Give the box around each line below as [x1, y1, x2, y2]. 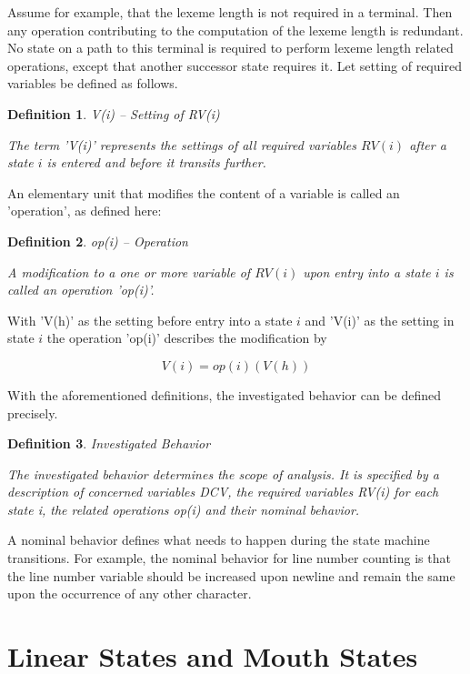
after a [409, 135, 446, 154]
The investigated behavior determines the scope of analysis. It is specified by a [7, 464, 439, 483]
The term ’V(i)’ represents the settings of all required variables [7, 135, 357, 154]
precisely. [7, 403, 58, 422]
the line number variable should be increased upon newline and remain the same [7, 566, 455, 585]
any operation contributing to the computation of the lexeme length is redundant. [7, 20, 464, 39]
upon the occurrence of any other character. [7, 584, 252, 603]
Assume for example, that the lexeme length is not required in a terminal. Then [7, 3, 453, 21]
